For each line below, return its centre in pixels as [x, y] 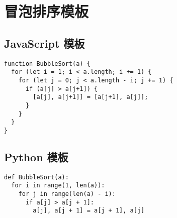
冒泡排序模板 [47, 11]
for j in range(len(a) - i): [67, 194]
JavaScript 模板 [45, 43]
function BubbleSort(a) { [47, 64]
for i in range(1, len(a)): [58, 186]
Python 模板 [36, 156]
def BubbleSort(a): [36, 177]
